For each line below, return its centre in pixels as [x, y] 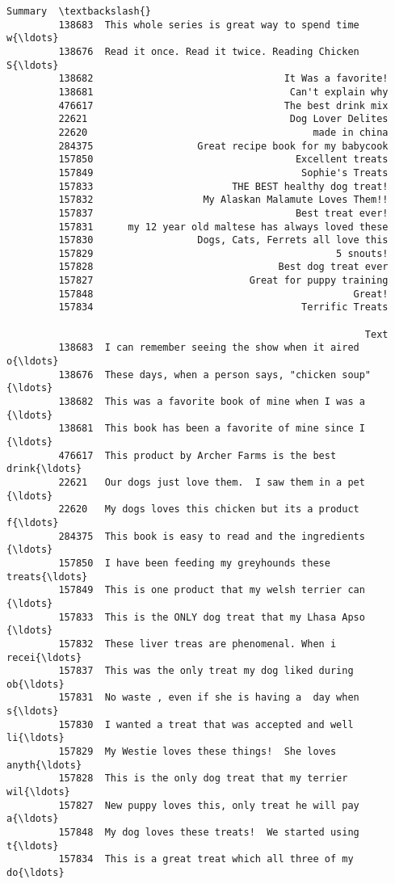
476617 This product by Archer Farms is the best [197, 455]
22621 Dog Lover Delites [223, 119]
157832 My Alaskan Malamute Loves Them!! [223, 200]
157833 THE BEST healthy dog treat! [223, 186]
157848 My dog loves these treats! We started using [209, 833]
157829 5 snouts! [223, 253]
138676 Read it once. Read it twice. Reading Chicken [209, 51]
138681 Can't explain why [223, 92]
